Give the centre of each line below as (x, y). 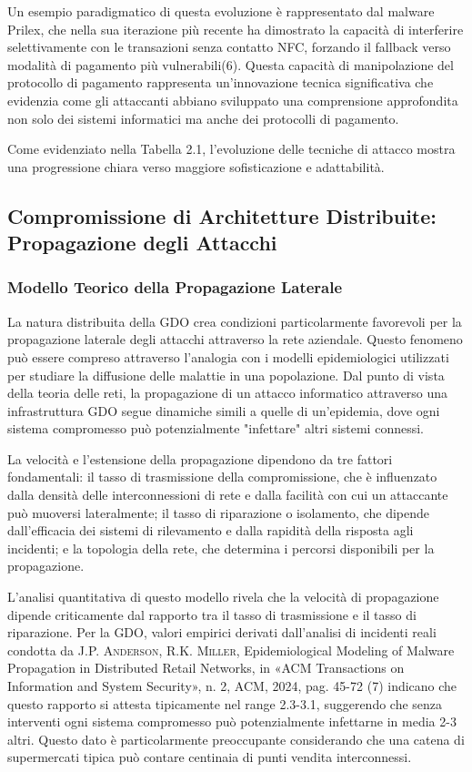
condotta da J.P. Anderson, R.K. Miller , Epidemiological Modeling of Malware (231, 650)
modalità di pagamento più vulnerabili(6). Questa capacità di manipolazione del (231, 64)
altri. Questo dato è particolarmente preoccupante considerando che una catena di (236, 739)
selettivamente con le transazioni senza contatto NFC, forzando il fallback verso (229, 47)
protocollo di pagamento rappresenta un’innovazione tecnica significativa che (221, 82)
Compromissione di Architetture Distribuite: (222, 215)
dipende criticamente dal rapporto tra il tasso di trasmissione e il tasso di (212, 614)
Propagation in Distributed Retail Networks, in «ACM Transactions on (206, 668)
